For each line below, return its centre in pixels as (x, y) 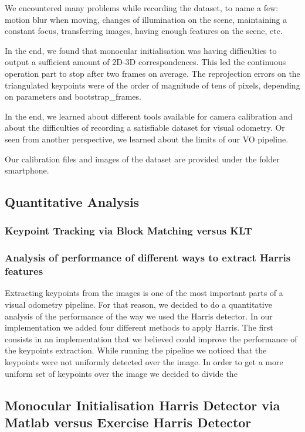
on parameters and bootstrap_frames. (73, 96)
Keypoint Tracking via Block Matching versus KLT (128, 231)
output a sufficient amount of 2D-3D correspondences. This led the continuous (145, 62)
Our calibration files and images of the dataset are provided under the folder (142, 159)
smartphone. (27, 170)
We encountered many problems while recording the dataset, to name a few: (142, 8)
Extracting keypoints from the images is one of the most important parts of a (144, 293)
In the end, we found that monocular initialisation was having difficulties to (141, 50)
